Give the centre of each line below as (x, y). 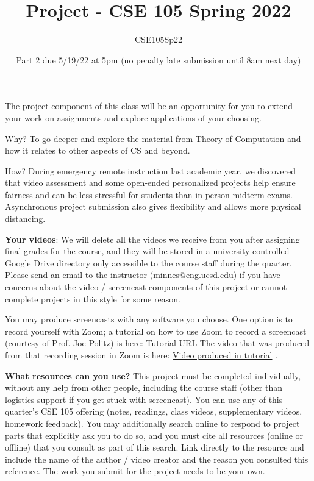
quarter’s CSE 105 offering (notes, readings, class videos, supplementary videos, (154, 411)
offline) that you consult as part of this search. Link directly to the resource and (155, 447)
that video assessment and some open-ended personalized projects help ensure (150, 183)
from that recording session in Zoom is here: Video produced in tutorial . (141, 355)
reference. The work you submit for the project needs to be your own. (135, 471)
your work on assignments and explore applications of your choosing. (133, 117)
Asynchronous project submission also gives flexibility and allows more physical (153, 206)
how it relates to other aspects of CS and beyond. (98, 150)
